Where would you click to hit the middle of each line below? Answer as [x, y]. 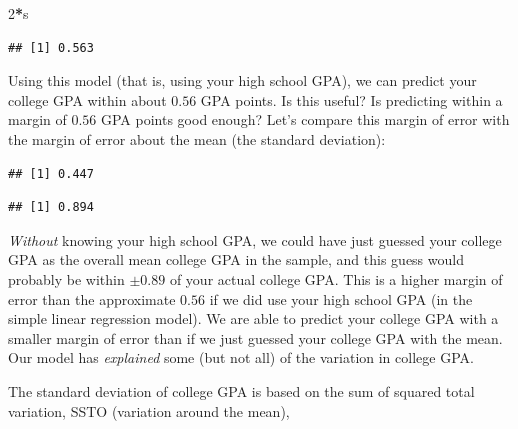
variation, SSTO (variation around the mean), [149, 410]
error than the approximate [92, 298]
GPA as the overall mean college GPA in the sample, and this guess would [236, 259]
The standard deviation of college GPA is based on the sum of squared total [241, 390]
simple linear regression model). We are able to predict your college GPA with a [253, 318]
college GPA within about [87, 99]
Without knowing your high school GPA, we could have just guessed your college [255, 239]
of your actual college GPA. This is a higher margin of [336, 278]
